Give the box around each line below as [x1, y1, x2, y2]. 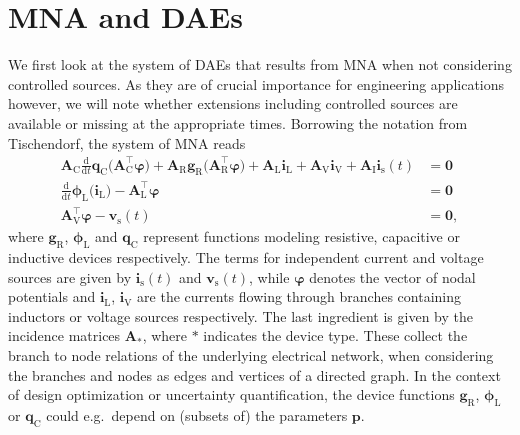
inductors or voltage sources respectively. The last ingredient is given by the [8, 305, 473, 326]
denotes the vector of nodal [309, 266, 476, 287]
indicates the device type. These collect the [203, 325, 468, 346]
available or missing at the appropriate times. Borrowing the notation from [8, 112, 468, 133]
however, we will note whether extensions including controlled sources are [8, 93, 458, 114]
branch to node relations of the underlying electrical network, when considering [8, 345, 494, 366]
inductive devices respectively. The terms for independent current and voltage [8, 247, 484, 268]
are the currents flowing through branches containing [137, 286, 462, 307]
